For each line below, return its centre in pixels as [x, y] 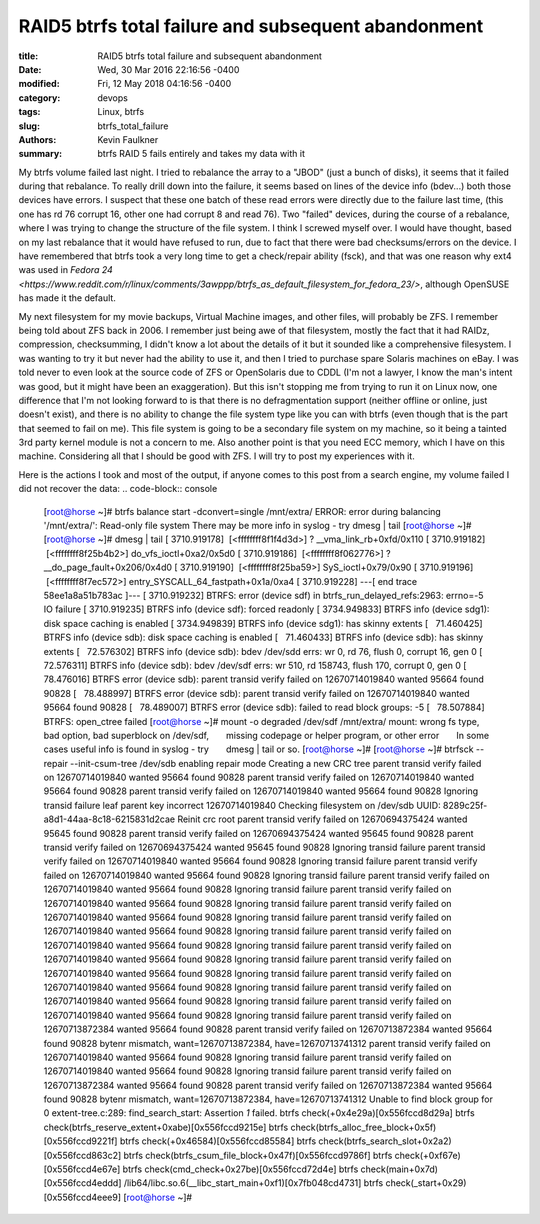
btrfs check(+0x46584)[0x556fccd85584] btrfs [218, 1141]
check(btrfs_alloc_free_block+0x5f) [363, 1127]
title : [28, 56]
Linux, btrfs [121, 112]
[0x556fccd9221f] [80, 1141]
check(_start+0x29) [426, 1183]
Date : [30, 69]
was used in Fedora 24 [66, 270]
